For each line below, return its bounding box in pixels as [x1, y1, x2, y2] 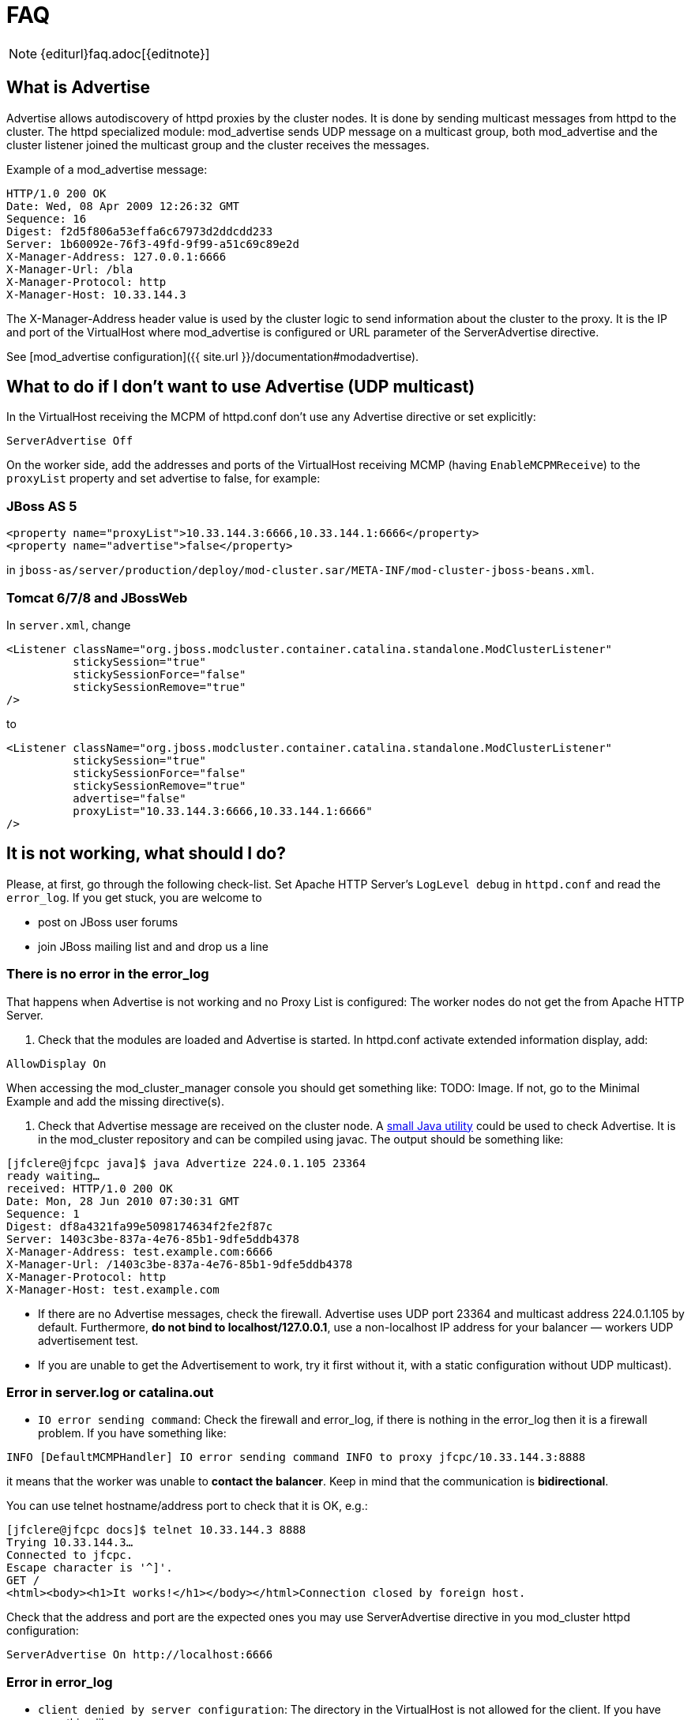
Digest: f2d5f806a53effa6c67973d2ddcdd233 [6, 224, 273, 238]
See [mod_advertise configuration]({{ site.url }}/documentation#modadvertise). [6, 349, 419, 363]
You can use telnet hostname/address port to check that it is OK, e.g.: [6, 1499, 368, 1513]
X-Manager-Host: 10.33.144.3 [6, 287, 186, 301]
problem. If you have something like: [38, 1426, 227, 1440]
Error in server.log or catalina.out [6, 1384, 214, 1400]
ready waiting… [6, 1169, 100, 1182]
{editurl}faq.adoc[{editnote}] [40, 45, 210, 62]
